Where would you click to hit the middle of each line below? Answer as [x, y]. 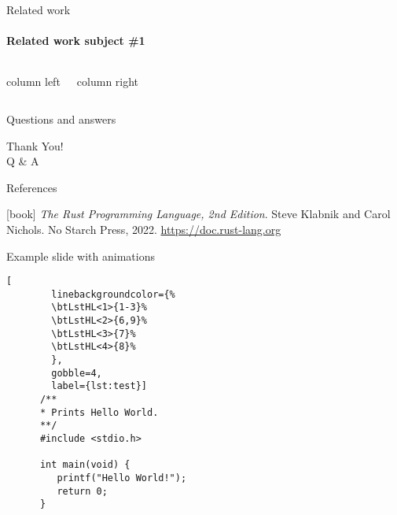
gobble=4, [77, 373]
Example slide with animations [81, 256]
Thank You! [35, 145]
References [32, 187]
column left [33, 82]
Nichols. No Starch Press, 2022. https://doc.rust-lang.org [144, 229]
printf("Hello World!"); [122, 478]
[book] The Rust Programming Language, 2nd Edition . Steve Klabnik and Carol [198, 214]
